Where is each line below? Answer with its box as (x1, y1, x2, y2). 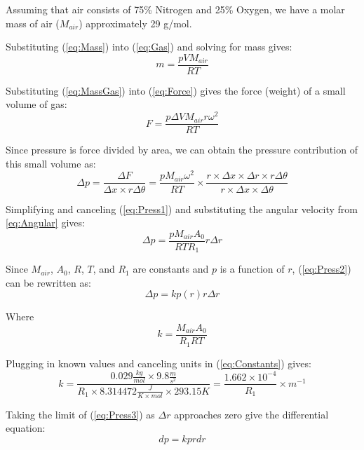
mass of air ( (6, 15, 60, 30)
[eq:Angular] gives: (6, 215, 85, 230)
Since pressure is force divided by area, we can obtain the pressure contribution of (6, 142, 358, 157)
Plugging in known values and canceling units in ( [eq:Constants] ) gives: (6, 355, 311, 370)
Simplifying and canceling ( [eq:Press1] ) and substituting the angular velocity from (6, 201, 358, 216)
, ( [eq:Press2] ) (292, 261, 351, 276)
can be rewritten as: (6, 275, 91, 289)
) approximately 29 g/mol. (79, 15, 192, 30)
